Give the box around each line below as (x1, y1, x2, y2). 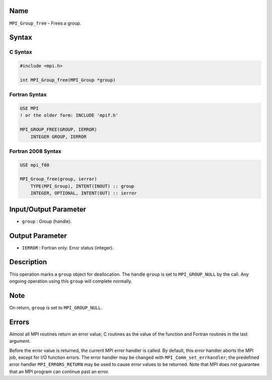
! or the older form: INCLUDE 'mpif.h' (20, 112, 118, 118)
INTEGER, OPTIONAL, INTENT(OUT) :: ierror (30, 191, 137, 196)
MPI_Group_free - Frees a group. (9, 20, 82, 26)
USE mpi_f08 (20, 162, 50, 168)
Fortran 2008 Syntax (9, 148, 61, 155)
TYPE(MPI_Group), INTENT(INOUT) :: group (30, 183, 134, 189)
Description (9, 258, 47, 267)
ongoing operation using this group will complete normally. (9, 278, 132, 284)
